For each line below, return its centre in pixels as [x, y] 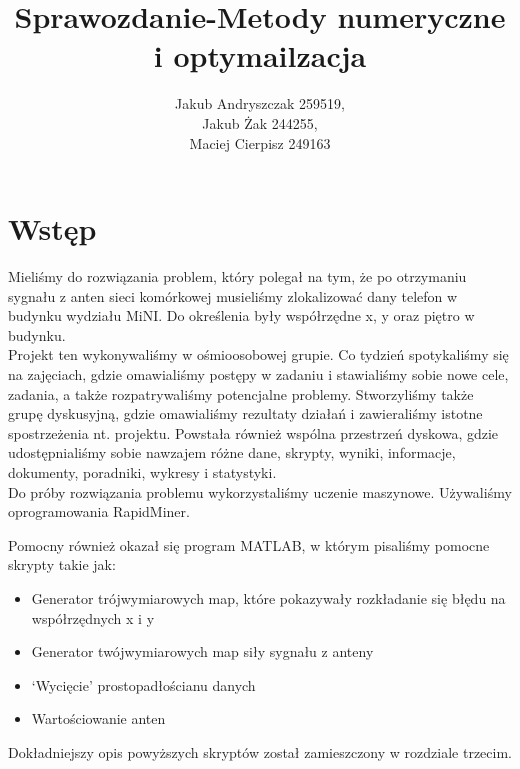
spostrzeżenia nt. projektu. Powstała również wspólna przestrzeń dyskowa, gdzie [253, 432]
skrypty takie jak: [62, 564]
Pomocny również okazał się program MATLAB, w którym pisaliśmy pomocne [249, 544]
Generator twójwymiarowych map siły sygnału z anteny [202, 651]
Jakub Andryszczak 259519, [260, 103]
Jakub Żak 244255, [260, 122]
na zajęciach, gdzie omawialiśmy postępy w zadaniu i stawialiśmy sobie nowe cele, [258, 374]
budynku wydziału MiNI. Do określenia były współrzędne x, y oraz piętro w [241, 315]
